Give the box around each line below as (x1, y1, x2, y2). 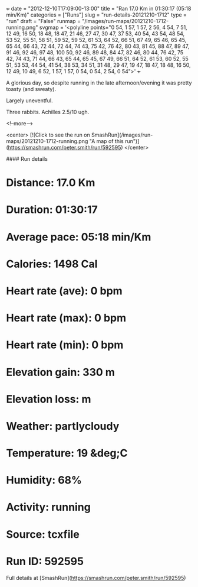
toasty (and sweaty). (6, 86, 57, 92)
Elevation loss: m (6, 393, 91, 406)
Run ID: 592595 (6, 554, 84, 568)
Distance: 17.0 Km (6, 176, 95, 190)
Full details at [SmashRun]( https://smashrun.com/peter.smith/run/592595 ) (6, 574, 186, 581)
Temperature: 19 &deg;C (6, 446, 128, 460)
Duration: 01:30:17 (6, 203, 98, 216)
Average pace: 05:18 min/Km (6, 230, 151, 244)
